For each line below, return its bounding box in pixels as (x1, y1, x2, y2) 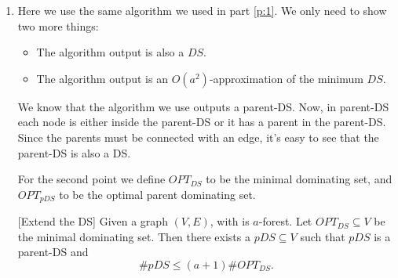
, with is (210, 213, 250, 229)
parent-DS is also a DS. (17, 144, 131, 161)
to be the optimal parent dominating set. (59, 186, 256, 202)
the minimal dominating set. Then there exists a (17, 228, 250, 244)
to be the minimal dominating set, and (206, 171, 393, 187)
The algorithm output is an (36, 70, 168, 86)
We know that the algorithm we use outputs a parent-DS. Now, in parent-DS (17, 98, 389, 114)
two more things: (17, 17, 99, 34)
